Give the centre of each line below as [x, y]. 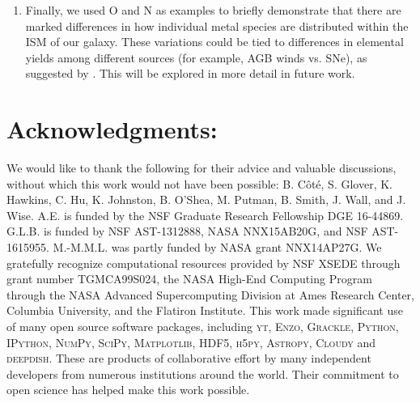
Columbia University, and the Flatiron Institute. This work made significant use [205, 310]
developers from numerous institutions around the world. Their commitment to [203, 373]
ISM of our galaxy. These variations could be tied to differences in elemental [214, 42]
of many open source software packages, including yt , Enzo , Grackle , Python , [203, 327]
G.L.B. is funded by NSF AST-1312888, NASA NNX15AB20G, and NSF [187, 231]
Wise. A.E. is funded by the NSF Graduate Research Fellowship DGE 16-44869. [205, 215]
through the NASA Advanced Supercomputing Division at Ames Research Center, [210, 294]
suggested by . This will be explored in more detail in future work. [190, 73]
